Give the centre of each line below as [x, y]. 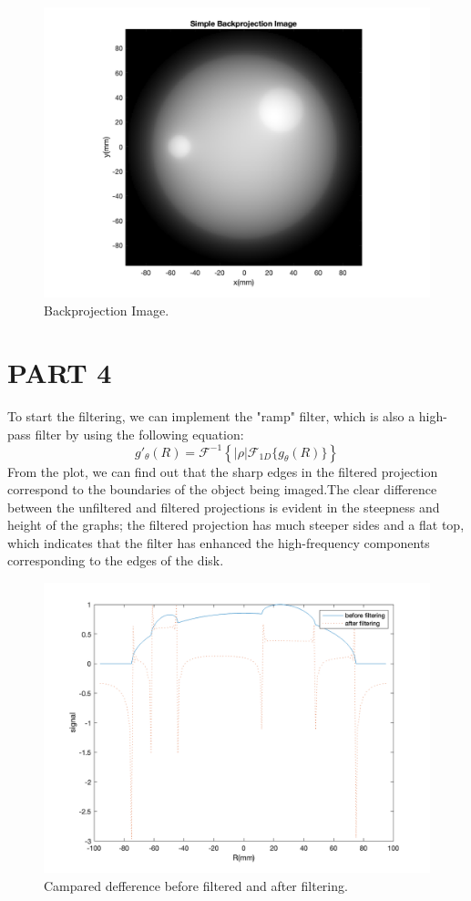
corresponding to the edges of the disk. [116, 560]
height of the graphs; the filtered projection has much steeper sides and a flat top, [236, 525]
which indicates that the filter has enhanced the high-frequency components [219, 542]
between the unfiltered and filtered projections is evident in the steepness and [224, 507]
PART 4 [60, 373]
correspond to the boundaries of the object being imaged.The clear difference [222, 489]
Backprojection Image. [107, 310]
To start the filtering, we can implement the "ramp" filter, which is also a [211, 416]
